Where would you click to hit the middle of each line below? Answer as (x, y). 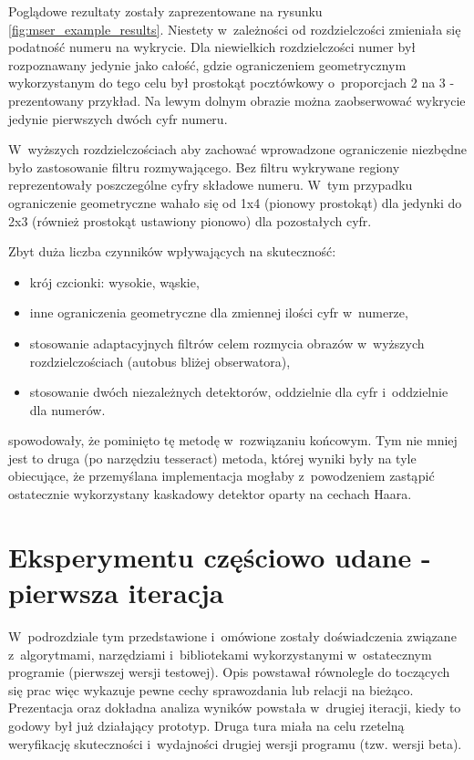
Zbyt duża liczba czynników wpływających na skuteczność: (172, 251)
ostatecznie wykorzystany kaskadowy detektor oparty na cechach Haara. (210, 494)
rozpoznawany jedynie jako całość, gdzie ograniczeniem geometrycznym (207, 64)
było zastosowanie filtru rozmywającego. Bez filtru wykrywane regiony (204, 167)
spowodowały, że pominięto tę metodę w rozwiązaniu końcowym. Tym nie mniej (233, 440)
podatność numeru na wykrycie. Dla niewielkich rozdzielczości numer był (212, 47)
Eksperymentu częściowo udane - (220, 556)
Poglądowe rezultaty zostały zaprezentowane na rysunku (165, 11)
